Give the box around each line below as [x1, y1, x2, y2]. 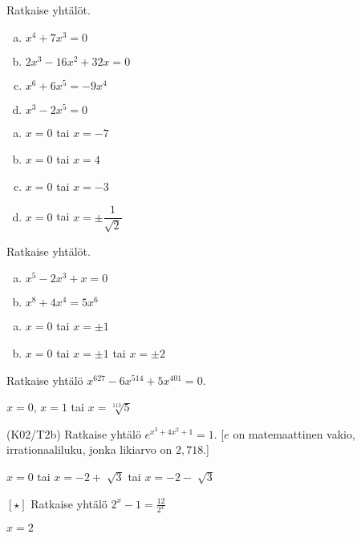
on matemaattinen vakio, [233, 425, 355, 442]
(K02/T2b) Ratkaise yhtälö [6, 425, 141, 442]
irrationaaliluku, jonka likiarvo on [6, 441, 172, 458]
